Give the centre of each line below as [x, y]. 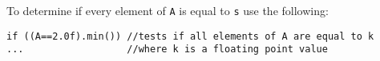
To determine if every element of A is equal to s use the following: [168, 10]
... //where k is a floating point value [167, 50]
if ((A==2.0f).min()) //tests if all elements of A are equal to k [190, 36]
